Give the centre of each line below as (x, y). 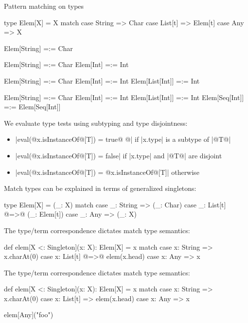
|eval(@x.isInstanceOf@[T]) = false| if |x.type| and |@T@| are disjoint (119, 155)
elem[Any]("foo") (29, 314)
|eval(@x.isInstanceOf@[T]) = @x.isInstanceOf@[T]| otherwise (107, 172)
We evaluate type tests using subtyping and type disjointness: (96, 123)
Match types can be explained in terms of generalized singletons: (100, 188)
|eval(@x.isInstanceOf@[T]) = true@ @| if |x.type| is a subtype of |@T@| (123, 139)
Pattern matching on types (44, 6)
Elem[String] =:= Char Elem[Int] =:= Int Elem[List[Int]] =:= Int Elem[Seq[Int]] (124, 97)
